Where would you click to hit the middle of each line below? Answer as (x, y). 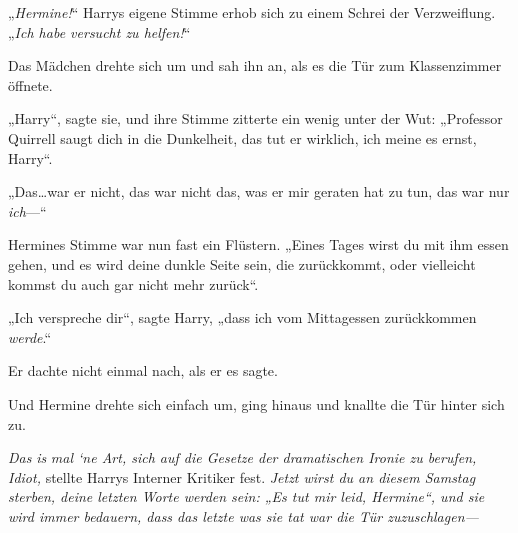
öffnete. (30, 84)
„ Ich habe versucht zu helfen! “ (99, 31)
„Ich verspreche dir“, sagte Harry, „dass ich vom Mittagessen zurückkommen (242, 317)
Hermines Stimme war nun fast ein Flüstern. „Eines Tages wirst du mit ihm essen (258, 244)
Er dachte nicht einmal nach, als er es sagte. (143, 370)
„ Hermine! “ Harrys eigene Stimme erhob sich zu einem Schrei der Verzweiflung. (252, 12)
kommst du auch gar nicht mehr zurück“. (133, 283)
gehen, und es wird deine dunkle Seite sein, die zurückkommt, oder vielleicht (242, 263)
